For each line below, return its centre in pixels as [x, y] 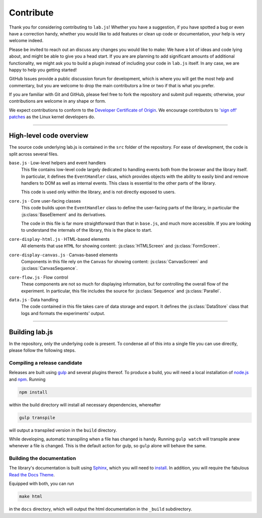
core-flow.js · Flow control [39, 277]
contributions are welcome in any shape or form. [57, 101]
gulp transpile [37, 417]
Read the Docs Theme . [32, 474]
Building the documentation [42, 458]
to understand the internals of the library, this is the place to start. [87, 230]
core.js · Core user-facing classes [45, 201]
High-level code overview [49, 136]
